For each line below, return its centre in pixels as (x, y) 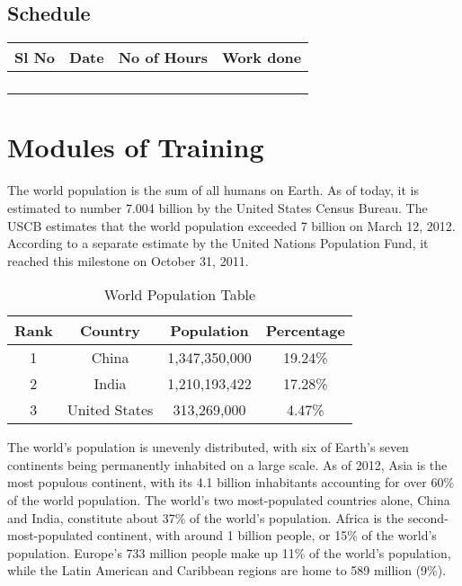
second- (428, 517)
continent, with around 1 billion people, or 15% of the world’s (267, 535)
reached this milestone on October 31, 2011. (128, 260)
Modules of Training (136, 147)
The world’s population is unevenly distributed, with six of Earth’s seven (208, 447)
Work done (262, 58)
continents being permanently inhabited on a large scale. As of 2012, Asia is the (227, 464)
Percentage (305, 331)
